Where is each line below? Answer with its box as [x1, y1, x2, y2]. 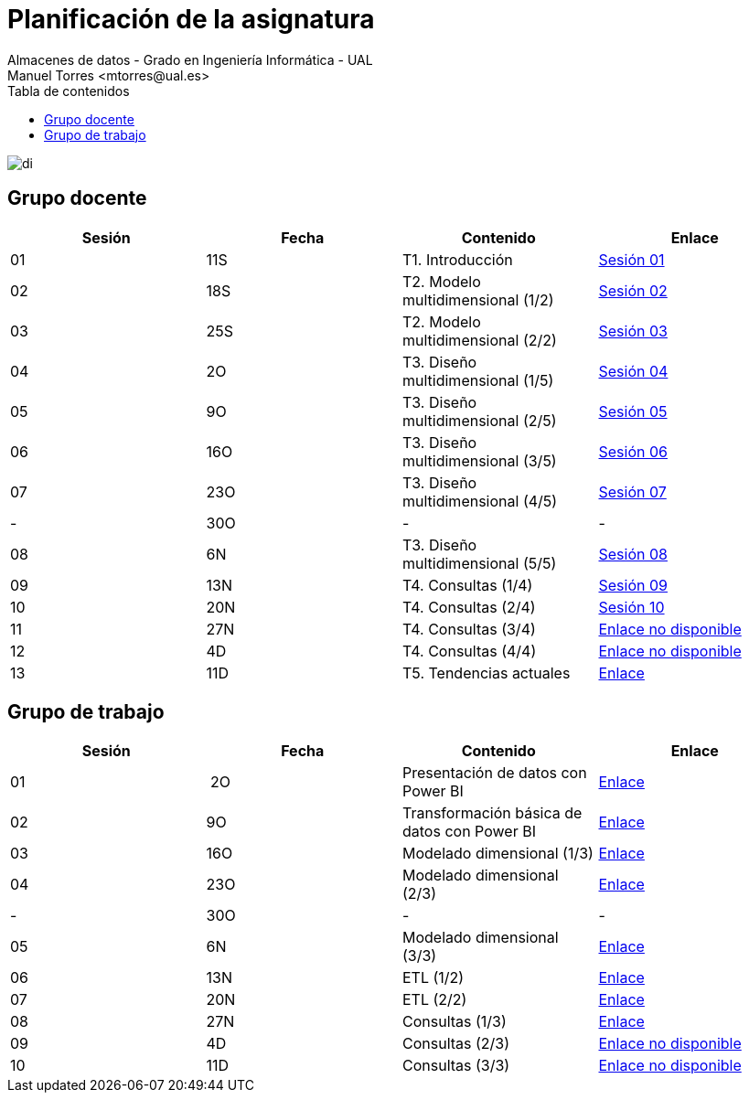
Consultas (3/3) [402, 1056, 510, 1075]
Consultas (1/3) [402, 1012, 507, 1031]
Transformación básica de [402, 804, 583, 823]
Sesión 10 [598, 597, 665, 616]
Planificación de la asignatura [7, 4, 375, 35]
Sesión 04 [598, 361, 669, 380]
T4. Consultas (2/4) [402, 597, 536, 616]
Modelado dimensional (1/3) [402, 844, 594, 863]
